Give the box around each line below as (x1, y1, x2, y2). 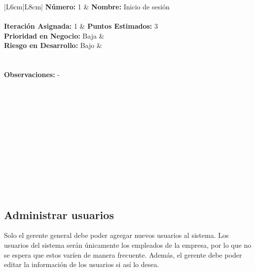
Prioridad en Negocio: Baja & (4, 30, 105, 41)
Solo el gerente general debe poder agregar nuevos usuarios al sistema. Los (4, 230, 229, 240)
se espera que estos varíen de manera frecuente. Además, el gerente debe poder (4, 249, 242, 260)
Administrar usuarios (4, 207, 114, 222)
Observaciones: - (4, 69, 60, 80)
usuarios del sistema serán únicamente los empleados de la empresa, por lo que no (4, 240, 252, 250)
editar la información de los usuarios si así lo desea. (4, 259, 159, 270)
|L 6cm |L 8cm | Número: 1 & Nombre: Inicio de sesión (4, 1, 170, 11)
